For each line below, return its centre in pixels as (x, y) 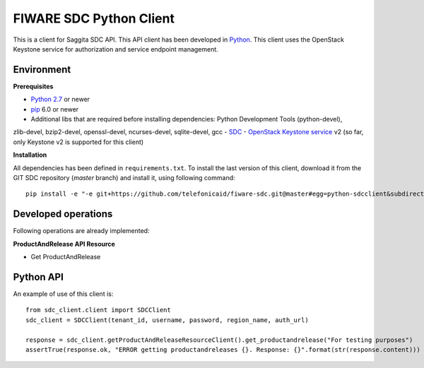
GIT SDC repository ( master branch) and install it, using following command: (124, 177)
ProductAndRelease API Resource (64, 244)
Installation (30, 155)
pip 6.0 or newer (55, 109)
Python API (38, 277)
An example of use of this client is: (63, 294)
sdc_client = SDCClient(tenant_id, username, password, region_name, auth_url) (167, 320)
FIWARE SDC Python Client (94, 18)
